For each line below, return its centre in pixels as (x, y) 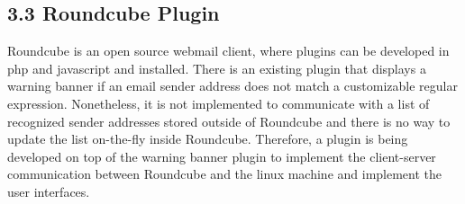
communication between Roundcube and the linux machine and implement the (225, 174)
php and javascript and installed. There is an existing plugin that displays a (217, 68)
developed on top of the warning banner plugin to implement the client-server (222, 156)
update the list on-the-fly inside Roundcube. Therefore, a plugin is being (208, 139)
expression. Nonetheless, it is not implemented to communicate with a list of (219, 103)
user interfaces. (49, 191)
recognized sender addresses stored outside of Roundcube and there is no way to (229, 121)
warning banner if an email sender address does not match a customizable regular (232, 86)
